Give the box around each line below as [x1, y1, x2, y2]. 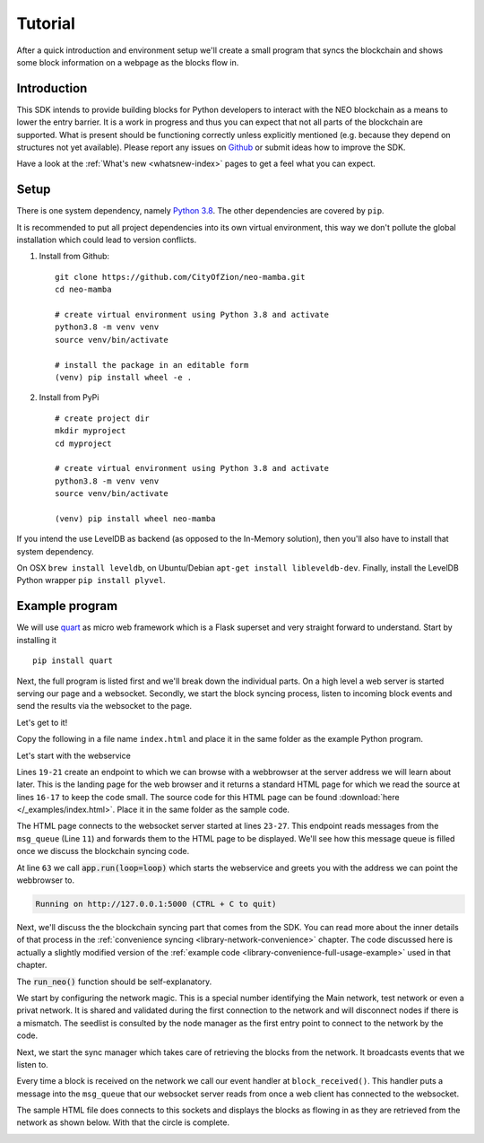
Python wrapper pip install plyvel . [16, 575, 166, 586]
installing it [16, 634, 57, 645]
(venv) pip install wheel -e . [55, 372, 193, 382]
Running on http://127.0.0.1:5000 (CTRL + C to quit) [35, 899, 277, 909]
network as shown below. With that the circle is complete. [16, 1117, 230, 1128]
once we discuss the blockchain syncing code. [16, 846, 190, 857]
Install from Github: [39, 251, 110, 262]
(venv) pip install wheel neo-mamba [55, 513, 216, 524]
